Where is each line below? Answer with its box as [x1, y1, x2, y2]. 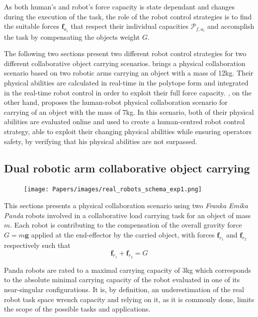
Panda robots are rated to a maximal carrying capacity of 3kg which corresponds [4, 264, 251, 275]
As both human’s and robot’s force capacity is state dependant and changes [4, 1, 235, 11]
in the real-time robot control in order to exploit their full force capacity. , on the [4, 87, 252, 97]
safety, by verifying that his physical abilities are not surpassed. [4, 136, 197, 146]
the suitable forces [4, 21, 60, 31]
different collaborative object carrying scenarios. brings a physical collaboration [4, 58, 246, 68]
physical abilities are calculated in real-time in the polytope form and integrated [4, 78, 249, 87]
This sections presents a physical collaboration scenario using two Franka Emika [4, 200, 248, 211]
